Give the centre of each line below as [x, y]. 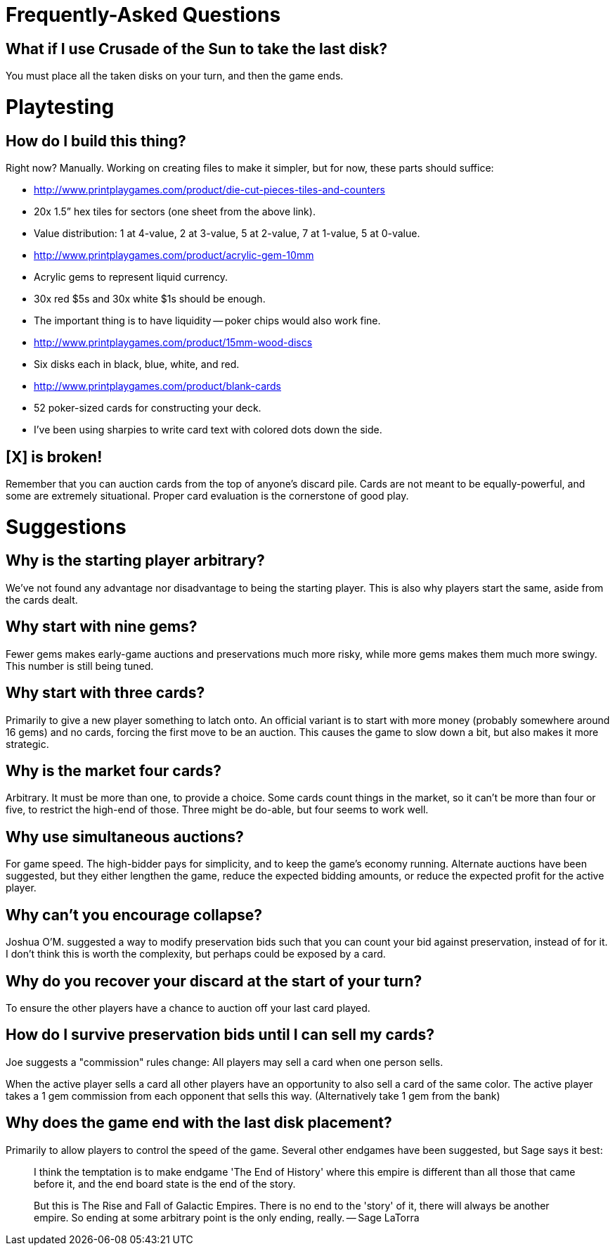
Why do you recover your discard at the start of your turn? [214, 981]
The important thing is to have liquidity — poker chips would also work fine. [207, 321]
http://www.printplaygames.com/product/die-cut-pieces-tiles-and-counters [209, 190]
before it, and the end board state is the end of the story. [165, 1183]
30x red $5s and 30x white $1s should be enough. [150, 299]
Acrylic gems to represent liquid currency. [131, 277]
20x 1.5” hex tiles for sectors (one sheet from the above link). [175, 212]
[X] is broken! [54, 457]
